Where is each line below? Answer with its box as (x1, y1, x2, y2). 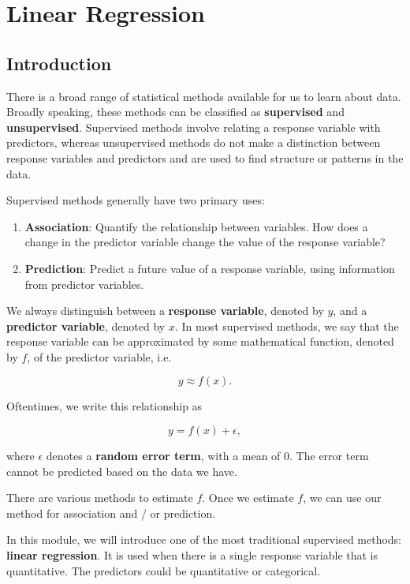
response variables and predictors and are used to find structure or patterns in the (6, 149, 404, 166)
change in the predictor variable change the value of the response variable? (24, 234, 386, 250)
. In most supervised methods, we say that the (174, 317, 399, 334)
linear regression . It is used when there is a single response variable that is (6, 547, 378, 563)
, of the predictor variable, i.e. (27, 348, 172, 365)
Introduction (6, 51, 112, 75)
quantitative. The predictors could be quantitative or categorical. (6, 562, 321, 578)
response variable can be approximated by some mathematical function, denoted (6, 333, 394, 350)
